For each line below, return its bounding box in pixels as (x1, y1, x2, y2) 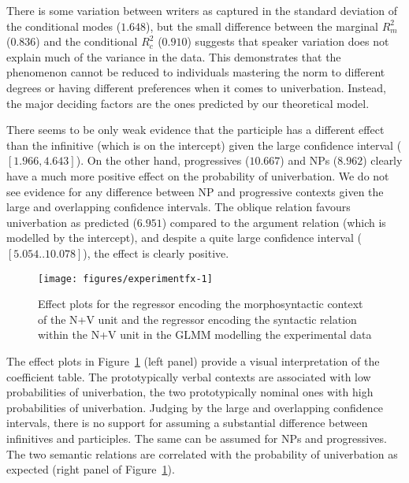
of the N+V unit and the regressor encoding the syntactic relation (38, 310, 357, 327)
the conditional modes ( (6, 17, 121, 34)
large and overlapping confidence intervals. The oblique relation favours (6, 199, 351, 215)
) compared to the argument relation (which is (162, 214, 386, 230)
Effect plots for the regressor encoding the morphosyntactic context (38, 295, 363, 312)
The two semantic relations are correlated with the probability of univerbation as (6, 445, 398, 462)
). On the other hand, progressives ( (76, 152, 250, 169)
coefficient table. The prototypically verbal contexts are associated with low (6, 368, 371, 385)
